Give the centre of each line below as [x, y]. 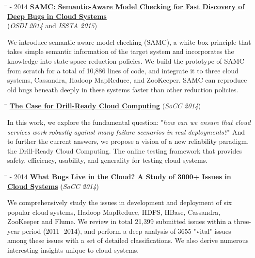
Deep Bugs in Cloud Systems [57, 16]
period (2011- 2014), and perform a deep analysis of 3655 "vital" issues [127, 231]
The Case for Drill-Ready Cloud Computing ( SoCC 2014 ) [105, 106]
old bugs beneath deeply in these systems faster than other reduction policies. [123, 89]
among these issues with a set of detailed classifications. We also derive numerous [128, 240]
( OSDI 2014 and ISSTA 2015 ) [52, 26]
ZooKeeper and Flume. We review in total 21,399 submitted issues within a [120, 221]
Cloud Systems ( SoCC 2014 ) [53, 186]
